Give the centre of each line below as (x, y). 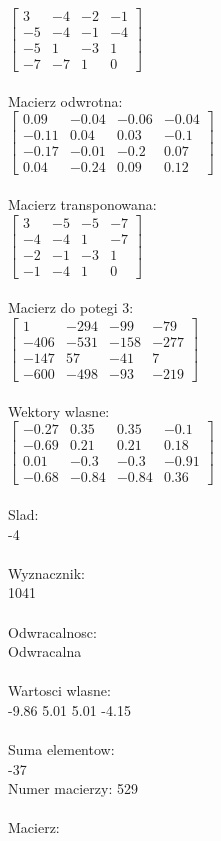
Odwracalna (45, 651)
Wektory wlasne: (59, 410)
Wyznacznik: (47, 572)
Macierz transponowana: (82, 204)
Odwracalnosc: (52, 631)
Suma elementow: (61, 749)
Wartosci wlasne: (59, 690)
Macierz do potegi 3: (71, 307)
